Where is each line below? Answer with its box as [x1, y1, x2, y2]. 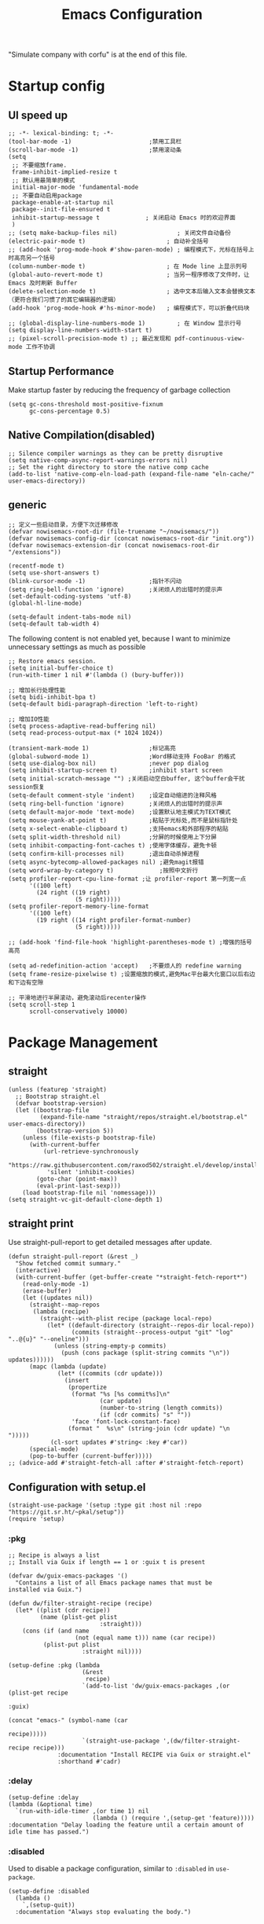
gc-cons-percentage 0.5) [28, 407, 111, 415]
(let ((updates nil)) [22, 1294, 93, 1302]
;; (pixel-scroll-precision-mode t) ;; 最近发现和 [8, 335, 171, 343]
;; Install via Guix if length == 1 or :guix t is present [8, 1558, 206, 1566]
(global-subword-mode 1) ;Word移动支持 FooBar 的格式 [8, 752, 236, 760]
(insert [64, 1377, 90, 1385]
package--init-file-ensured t [11, 206, 111, 214]
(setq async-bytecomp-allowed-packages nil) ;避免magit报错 [8, 858, 204, 866]
